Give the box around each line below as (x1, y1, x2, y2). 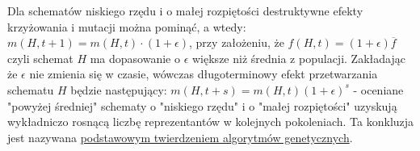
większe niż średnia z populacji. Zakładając (192, 49, 405, 66)
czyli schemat (7, 49, 73, 66)
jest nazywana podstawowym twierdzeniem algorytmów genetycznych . (7, 128, 353, 145)
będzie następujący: (70, 81, 167, 98)
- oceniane (353, 81, 404, 98)
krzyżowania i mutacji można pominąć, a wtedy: (7, 18, 246, 35)
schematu (7, 81, 54, 98)
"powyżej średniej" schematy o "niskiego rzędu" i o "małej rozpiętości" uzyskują (7, 97, 397, 114)
